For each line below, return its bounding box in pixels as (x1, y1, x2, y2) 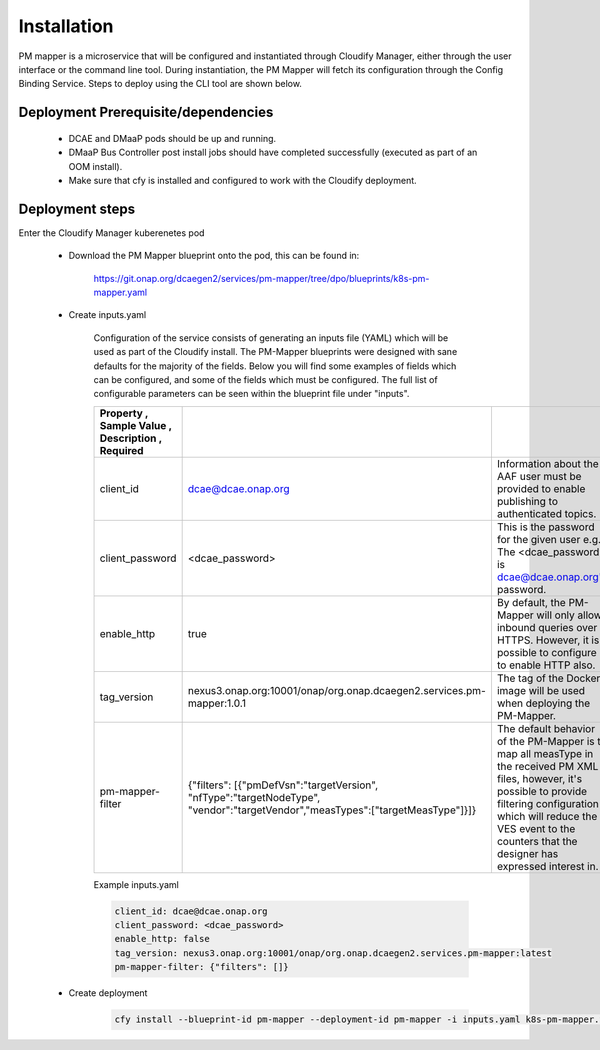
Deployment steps (18, 200, 135, 217)
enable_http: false (114, 933, 210, 945)
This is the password (496, 520, 595, 534)
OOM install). (68, 160, 123, 172)
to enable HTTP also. (496, 658, 596, 672)
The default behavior (496, 721, 595, 735)
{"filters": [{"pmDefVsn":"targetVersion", (187, 778, 379, 792)
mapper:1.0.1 (187, 696, 247, 710)
